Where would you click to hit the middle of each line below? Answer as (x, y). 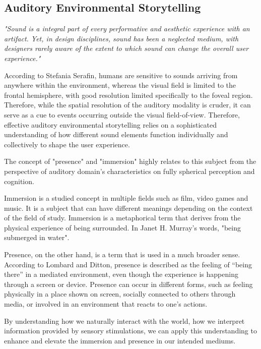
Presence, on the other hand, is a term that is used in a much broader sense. (122, 254)
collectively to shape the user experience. (67, 144)
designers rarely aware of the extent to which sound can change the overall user (126, 48)
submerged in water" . (37, 237)
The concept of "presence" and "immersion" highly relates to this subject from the (130, 161)
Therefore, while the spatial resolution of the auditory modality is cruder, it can (127, 105)
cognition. (19, 181)
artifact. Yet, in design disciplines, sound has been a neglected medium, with (121, 38)
